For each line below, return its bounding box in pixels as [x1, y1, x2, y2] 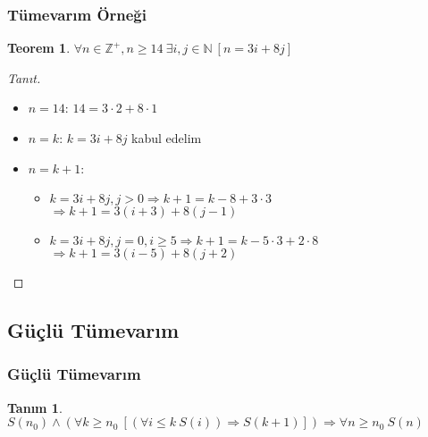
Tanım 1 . [7, 398, 63, 416]
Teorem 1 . [7, 38, 71, 57]
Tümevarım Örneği [7, 3, 147, 25]
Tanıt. [7, 68, 41, 87]
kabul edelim [131, 129, 202, 147]
